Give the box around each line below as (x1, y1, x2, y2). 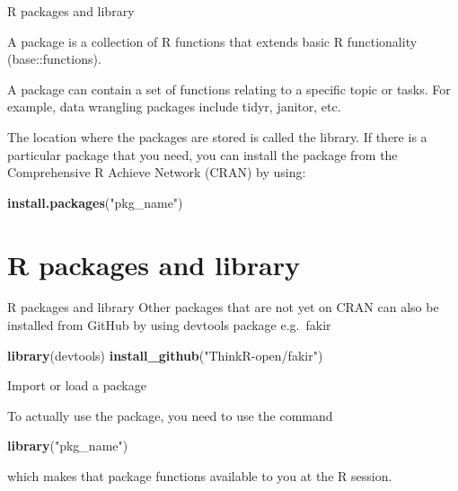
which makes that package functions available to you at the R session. (7, 467, 392, 486)
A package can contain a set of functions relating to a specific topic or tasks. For (7, 79, 451, 98)
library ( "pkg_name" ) (7, 436, 128, 455)
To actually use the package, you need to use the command (7, 406, 333, 424)
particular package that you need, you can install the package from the (7, 145, 398, 164)
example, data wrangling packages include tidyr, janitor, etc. (7, 97, 341, 116)
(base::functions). (7, 49, 101, 68)
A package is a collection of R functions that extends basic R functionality (7, 31, 418, 50)
